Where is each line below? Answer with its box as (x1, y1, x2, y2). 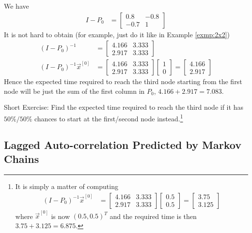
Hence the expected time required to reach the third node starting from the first (4, 76, 242, 87)
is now (51, 211, 70, 221)
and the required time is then (110, 211, 197, 221)
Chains (4, 151, 39, 166)
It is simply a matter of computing (15, 181, 118, 191)
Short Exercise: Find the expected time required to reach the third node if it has (4, 102, 243, 112)
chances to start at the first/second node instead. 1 (34, 112, 183, 123)
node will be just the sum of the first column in (4, 86, 145, 96)
